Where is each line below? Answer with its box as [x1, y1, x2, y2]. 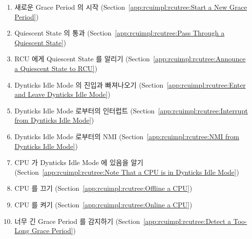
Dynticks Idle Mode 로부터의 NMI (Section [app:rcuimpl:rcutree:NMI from [14, 131, 239, 141]
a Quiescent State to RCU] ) [14, 63, 98, 73]
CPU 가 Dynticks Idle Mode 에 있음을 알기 [14, 157, 144, 167]
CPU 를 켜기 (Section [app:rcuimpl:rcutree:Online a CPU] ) [14, 199, 192, 209]
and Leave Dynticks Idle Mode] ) [14, 89, 110, 99]
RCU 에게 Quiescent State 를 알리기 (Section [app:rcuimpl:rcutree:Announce [14, 54, 246, 64]
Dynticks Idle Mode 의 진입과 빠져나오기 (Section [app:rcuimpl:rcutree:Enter [14, 79, 246, 90]
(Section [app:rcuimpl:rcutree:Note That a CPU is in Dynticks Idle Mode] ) [14, 166, 239, 177]
